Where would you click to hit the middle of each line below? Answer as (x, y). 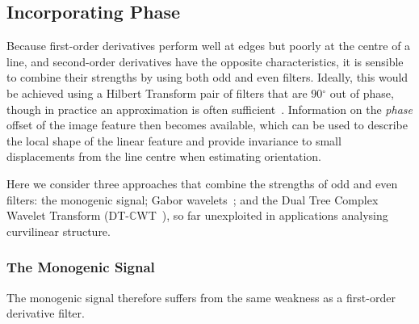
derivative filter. (46, 313)
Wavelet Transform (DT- (68, 215)
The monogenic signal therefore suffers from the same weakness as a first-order (201, 297)
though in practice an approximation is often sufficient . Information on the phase (209, 109)
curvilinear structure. (59, 231)
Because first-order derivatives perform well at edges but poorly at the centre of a (209, 46)
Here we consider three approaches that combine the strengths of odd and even (202, 183)
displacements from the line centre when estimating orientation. (164, 156)
